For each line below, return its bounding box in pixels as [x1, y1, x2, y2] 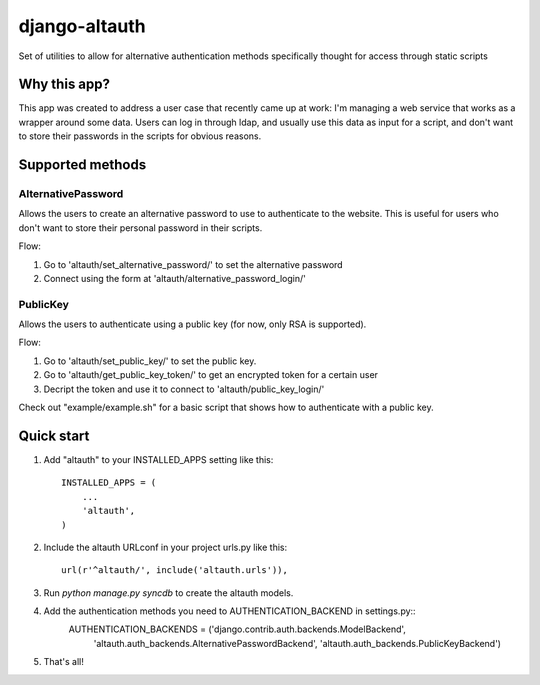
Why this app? [18, 76, 110, 93]
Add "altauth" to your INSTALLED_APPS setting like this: [43, 453, 274, 465]
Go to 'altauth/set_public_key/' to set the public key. [43, 355, 257, 367]
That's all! [43, 656, 84, 668]
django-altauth [18, 15, 146, 37]
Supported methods [18, 156, 147, 174]
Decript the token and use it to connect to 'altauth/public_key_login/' [43, 383, 325, 395]
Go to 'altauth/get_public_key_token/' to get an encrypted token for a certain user [43, 369, 379, 381]
